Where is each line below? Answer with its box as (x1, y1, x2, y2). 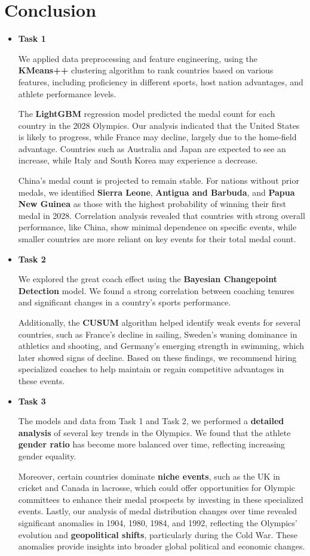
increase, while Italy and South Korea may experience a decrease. (18, 154, 258, 166)
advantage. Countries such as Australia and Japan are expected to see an (18, 142, 286, 155)
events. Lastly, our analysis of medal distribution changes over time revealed (18, 505, 297, 517)
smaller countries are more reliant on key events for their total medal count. (18, 233, 296, 245)
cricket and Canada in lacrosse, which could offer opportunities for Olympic (18, 481, 296, 494)
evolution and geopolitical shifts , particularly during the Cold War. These (18, 528, 297, 540)
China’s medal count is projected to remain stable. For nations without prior (18, 174, 299, 187)
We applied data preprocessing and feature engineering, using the (18, 52, 257, 64)
